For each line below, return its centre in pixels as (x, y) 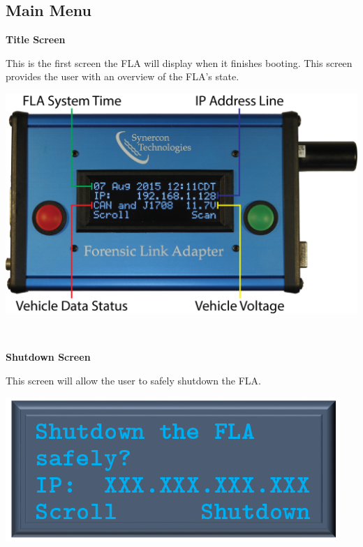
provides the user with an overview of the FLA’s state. (123, 76)
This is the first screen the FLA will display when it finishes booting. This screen (179, 62)
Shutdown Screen (48, 357)
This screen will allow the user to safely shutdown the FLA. (133, 380)
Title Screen (36, 39)
